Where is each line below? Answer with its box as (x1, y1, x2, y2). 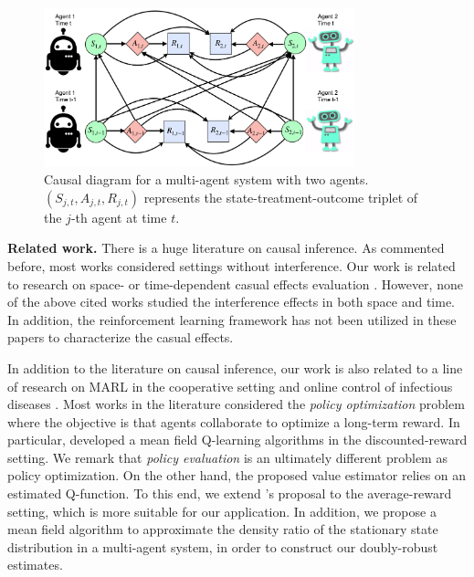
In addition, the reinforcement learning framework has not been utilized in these (7, 309, 457, 329)
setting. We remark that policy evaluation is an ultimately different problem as (7, 447, 448, 467)
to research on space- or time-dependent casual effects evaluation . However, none (7, 274, 463, 293)
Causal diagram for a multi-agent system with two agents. (44, 170, 369, 189)
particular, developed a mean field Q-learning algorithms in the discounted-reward (7, 430, 468, 449)
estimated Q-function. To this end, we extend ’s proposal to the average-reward (7, 484, 452, 503)
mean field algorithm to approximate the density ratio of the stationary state (7, 519, 438, 539)
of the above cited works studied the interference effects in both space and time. (7, 292, 455, 311)
